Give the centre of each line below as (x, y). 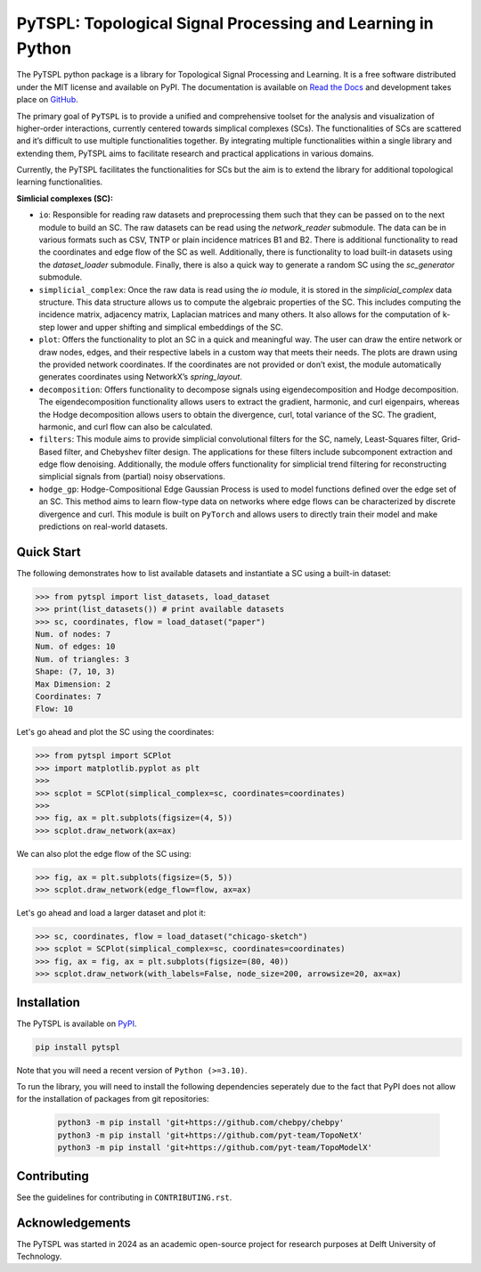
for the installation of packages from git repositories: (113, 1099)
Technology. (39, 1257)
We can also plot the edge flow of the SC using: (104, 853)
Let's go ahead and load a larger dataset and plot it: (111, 913)
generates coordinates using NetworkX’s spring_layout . (140, 377)
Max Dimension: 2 (73, 684)
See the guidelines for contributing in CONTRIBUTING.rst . (124, 1197)
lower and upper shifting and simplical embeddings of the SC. (170, 327)
